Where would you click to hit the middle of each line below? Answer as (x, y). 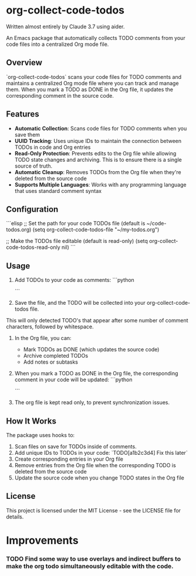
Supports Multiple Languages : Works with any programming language (100, 184)
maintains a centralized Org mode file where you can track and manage (92, 83)
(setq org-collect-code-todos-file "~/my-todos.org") (96, 229)
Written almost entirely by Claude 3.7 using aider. (65, 26)
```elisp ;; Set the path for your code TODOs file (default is (76, 224)
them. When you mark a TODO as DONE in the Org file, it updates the (89, 89)
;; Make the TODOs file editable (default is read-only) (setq (77, 241)
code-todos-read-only (33, 247)
